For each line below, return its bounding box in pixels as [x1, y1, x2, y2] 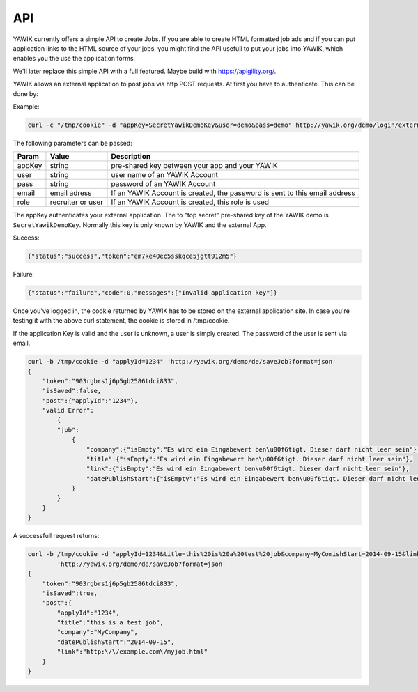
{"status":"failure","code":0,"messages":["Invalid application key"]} [27, 289, 278, 296]
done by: [13, 89, 38, 98]
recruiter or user [49, 197, 104, 207]
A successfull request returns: [13, 532, 100, 540]
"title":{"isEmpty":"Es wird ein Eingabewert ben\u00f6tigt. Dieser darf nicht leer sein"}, [86, 455, 414, 463]
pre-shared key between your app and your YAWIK [111, 161, 278, 171]
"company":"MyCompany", [56, 628, 139, 636]
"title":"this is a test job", [56, 619, 164, 626]
